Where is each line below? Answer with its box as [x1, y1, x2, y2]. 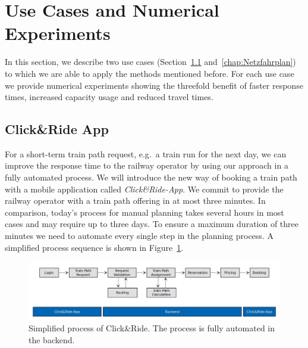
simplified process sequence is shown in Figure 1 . [5, 241, 184, 253]
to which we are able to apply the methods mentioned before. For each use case [5, 67, 294, 79]
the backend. [29, 333, 75, 346]
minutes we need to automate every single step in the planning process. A [5, 229, 274, 242]
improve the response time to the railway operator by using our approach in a [5, 159, 288, 172]
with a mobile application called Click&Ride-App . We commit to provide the [5, 182, 284, 195]
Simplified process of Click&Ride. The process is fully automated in [29, 322, 275, 334]
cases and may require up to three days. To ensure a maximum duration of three [5, 218, 299, 230]
